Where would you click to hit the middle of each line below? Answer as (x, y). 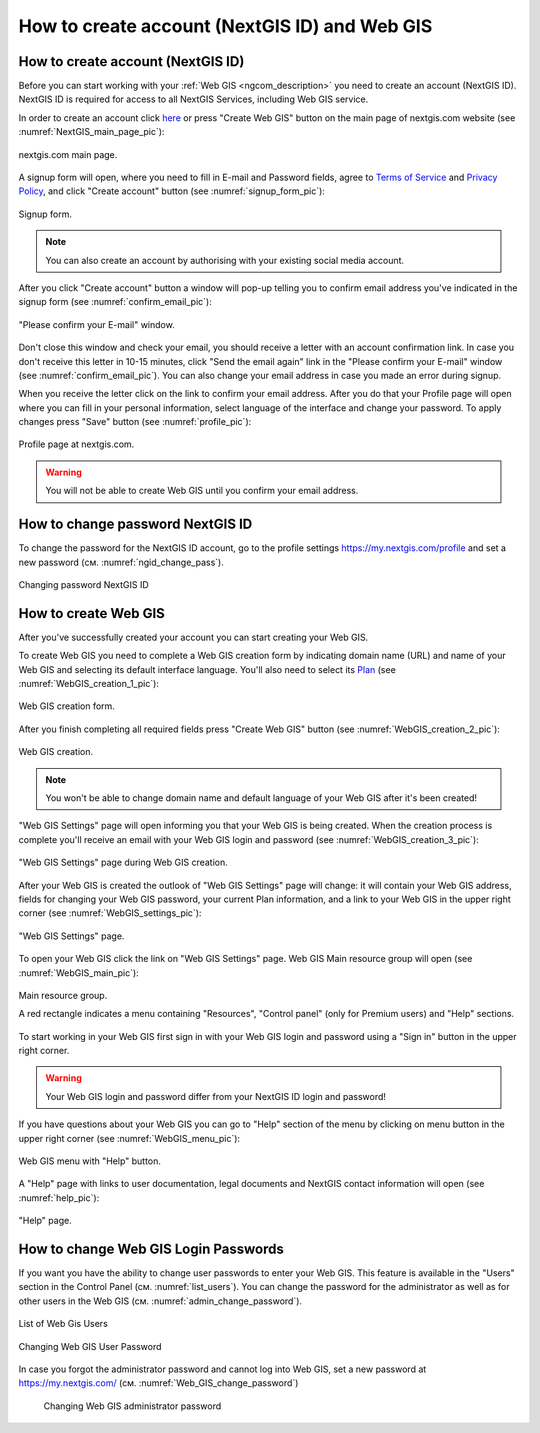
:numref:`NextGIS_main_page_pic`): (91, 132)
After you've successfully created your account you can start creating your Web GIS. (193, 637)
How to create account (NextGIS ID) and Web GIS (225, 26)
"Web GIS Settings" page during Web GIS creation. (123, 862)
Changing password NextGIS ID (83, 584)
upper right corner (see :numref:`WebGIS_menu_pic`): (129, 1138)
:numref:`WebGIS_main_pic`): (78, 972)
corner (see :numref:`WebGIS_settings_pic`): (110, 913)
